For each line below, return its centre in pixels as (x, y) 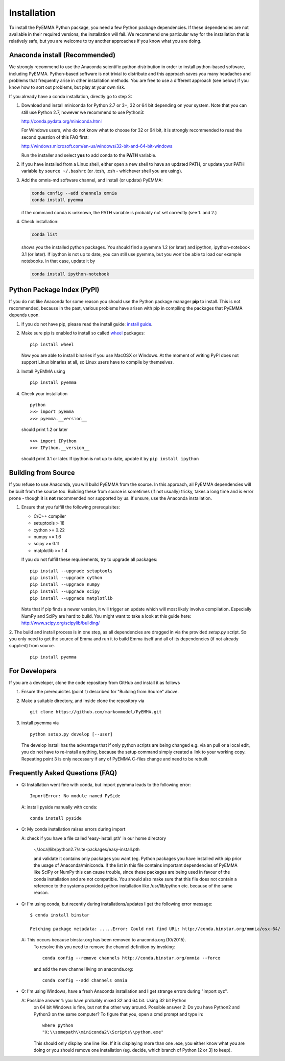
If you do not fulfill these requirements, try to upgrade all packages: (89, 559)
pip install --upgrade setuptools (71, 571)
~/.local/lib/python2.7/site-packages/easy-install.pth (86, 849)
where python (58, 1025)
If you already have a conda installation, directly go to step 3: (71, 96)
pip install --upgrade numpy (65, 584)
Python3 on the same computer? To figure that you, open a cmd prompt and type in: (119, 1014)
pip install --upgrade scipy (65, 591)
